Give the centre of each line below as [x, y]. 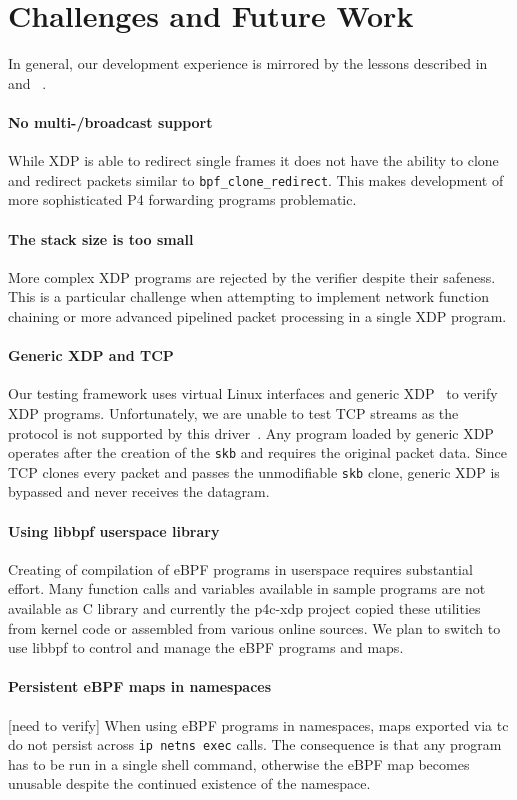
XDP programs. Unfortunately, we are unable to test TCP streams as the [233, 412]
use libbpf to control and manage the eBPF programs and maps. [206, 647]
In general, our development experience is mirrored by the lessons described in [248, 63]
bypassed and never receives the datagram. [139, 491]
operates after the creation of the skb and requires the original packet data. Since [258, 452]
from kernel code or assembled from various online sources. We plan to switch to [254, 627]
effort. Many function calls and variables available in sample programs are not [247, 588]
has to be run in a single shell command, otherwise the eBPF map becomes [239, 763]
